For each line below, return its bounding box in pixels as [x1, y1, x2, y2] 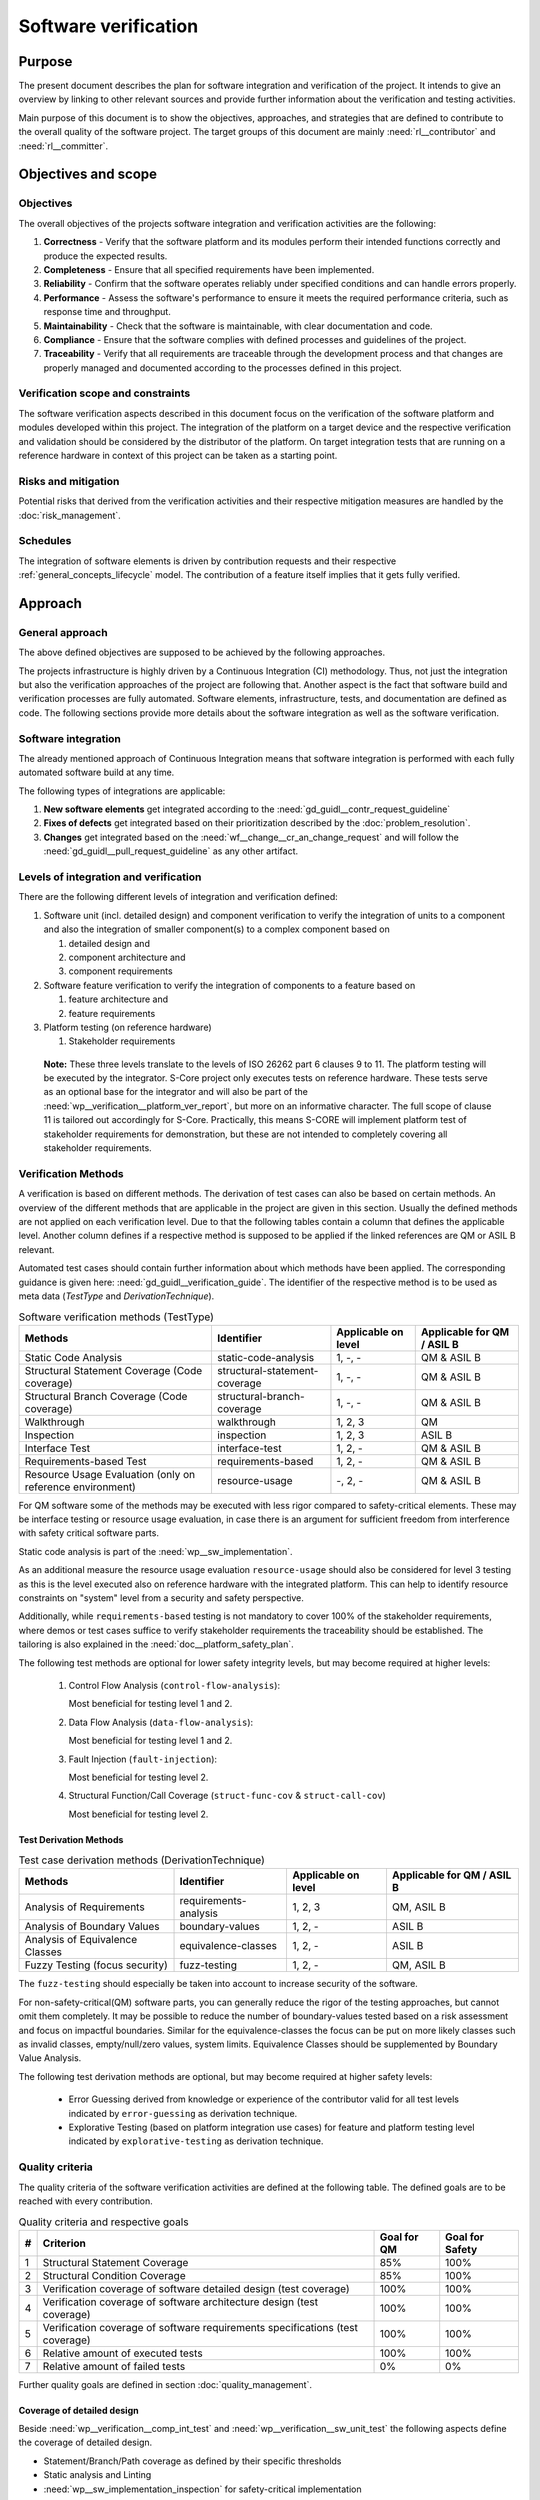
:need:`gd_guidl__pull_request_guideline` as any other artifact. [43, 845, 299, 857]
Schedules [18, 534, 72, 548]
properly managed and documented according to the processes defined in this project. [43, 361, 402, 374]
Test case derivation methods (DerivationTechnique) [18, 1853, 265, 1867]
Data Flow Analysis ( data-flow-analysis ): [68, 1716, 254, 1728]
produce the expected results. [43, 250, 168, 262]
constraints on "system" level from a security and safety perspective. [18, 1592, 304, 1604]
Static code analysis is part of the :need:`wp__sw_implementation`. [18, 1545, 294, 1557]
